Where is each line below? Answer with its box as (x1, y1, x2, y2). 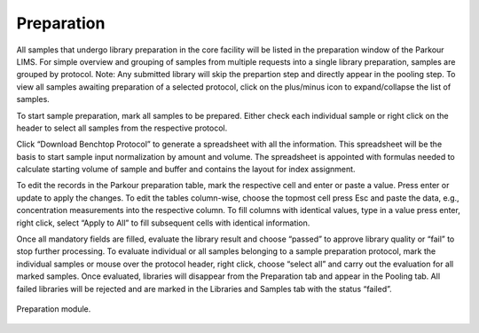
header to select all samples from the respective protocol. (16, 123, 228, 133)
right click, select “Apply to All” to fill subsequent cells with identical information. (16, 218, 310, 228)
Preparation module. (16, 303, 91, 314)
